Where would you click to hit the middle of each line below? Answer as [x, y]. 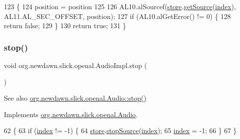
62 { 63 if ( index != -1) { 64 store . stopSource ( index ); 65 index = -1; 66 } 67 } [120, 130]
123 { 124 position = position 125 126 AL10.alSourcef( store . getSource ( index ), [120, 6]
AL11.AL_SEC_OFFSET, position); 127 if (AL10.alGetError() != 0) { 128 [118, 16]
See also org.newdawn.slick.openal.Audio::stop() [75, 98]
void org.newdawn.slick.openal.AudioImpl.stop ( [76, 65]
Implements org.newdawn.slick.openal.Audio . [71, 114]
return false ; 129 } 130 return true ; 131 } [65, 26]
